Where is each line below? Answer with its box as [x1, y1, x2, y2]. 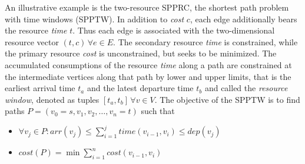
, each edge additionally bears [190, 12, 297, 25]
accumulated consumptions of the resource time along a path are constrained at [5, 58, 292, 71]
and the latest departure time [87, 82, 194, 94]
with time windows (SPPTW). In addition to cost [5, 12, 184, 25]
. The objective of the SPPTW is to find [154, 93, 300, 105]
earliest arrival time [5, 82, 75, 94]
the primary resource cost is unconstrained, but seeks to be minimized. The [5, 47, 277, 59]
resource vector [5, 35, 59, 48]
